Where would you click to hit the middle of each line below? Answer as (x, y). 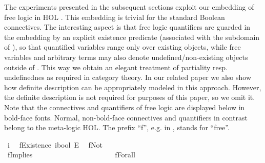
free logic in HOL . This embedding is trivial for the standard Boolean (115, 17)
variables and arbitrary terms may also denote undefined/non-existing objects (126, 57)
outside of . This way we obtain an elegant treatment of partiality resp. (116, 67)
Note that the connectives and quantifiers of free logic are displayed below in (125, 107)
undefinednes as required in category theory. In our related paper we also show (128, 77)
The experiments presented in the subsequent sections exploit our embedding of (129, 7)
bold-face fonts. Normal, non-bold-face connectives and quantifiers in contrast (126, 117)
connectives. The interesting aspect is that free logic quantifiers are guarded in (127, 27)
